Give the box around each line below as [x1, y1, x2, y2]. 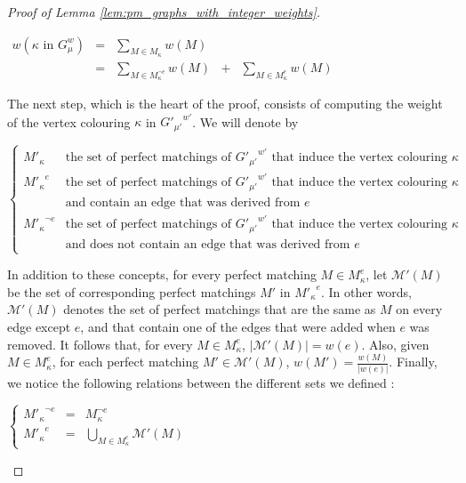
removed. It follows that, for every [7, 334, 193, 353]
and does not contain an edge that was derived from [65, 237, 350, 251]
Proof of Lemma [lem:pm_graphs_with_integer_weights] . [7, 3, 321, 20]
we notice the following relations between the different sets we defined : [7, 373, 395, 391]
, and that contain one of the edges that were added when [80, 317, 396, 335]
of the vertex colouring [7, 112, 131, 131]
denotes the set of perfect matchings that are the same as [63, 300, 376, 318]
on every [396, 300, 443, 318]
